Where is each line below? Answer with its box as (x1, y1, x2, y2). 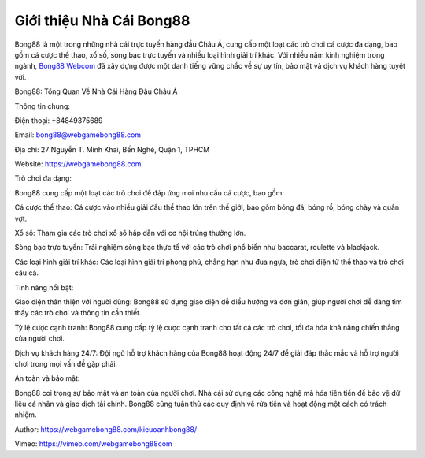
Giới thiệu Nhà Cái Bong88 (14, 12, 190, 29)
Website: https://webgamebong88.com (14, 159, 142, 169)
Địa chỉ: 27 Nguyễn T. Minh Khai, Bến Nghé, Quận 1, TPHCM (14, 144, 210, 154)
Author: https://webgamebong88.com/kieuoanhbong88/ (14, 424, 197, 434)
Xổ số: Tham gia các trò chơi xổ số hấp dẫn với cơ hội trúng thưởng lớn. (14, 229, 246, 238)
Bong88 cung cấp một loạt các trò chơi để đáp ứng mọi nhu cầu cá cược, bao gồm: (14, 188, 285, 197)
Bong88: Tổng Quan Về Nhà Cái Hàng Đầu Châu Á (14, 87, 178, 96)
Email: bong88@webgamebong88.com (14, 130, 142, 140)
